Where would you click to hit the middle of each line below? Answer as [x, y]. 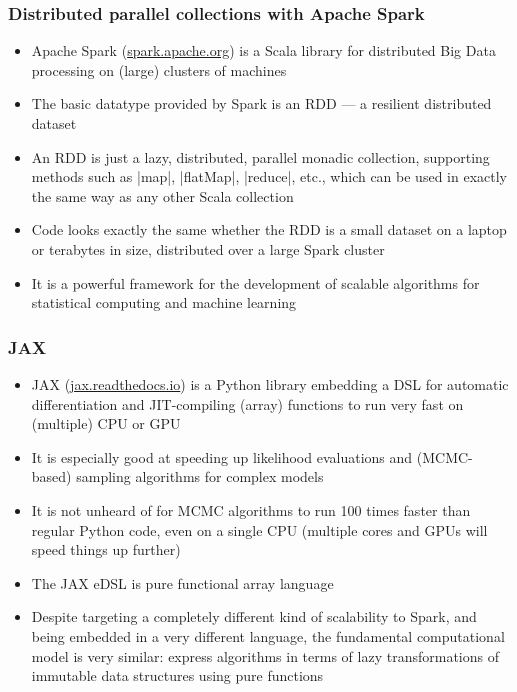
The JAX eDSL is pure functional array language [182, 582]
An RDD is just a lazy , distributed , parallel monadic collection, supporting [260, 156]
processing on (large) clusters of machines [159, 69]
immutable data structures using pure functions [177, 675]
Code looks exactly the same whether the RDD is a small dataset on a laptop [269, 229]
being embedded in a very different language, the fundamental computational [268, 635]
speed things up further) [106, 549]
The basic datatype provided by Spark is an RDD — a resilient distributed [261, 103]
